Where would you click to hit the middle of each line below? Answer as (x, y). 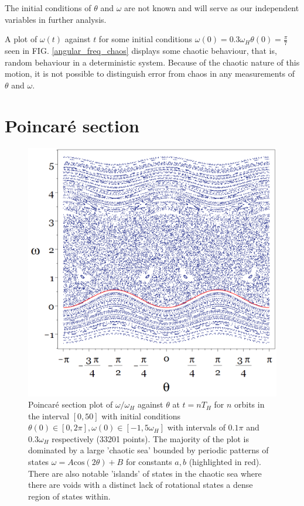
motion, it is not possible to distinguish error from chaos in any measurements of (150, 73)
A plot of (21, 39)
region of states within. (69, 496)
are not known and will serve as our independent (212, 8)
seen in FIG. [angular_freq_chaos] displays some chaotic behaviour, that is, (141, 51)
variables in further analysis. (56, 19)
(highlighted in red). (225, 462)
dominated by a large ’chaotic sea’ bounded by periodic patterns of (148, 450)
